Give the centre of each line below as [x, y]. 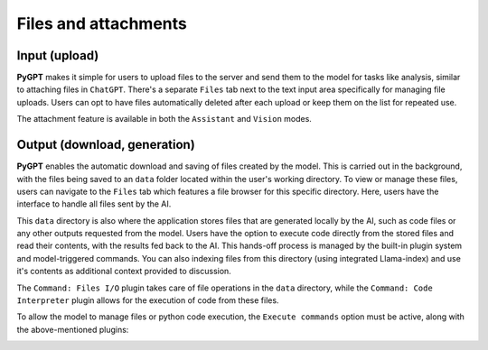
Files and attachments [102, 23]
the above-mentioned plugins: [73, 329]
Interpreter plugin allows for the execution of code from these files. [148, 300]
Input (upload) [58, 55]
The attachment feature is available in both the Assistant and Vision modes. [164, 119]
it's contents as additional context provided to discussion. [124, 272]
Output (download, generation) [106, 145]
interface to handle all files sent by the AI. [94, 204]
